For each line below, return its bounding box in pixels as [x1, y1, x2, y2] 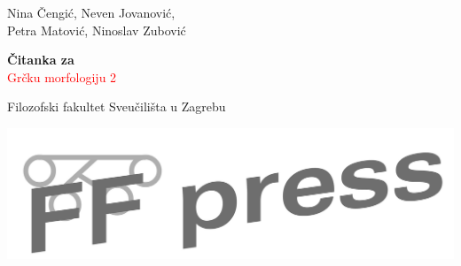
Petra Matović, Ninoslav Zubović [7, 20, 186, 39]
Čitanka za [7, 50, 74, 69]
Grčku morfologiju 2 [7, 67, 117, 86]
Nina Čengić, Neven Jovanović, [7, 4, 176, 21]
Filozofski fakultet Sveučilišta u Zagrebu [7, 97, 226, 116]
